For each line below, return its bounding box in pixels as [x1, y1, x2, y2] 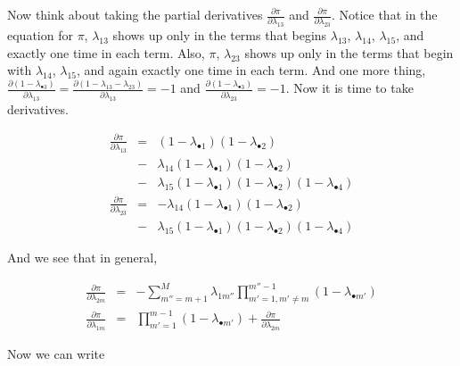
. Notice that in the [331, 5, 438, 23]
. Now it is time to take [285, 79, 414, 97]
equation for [7, 26, 73, 45]
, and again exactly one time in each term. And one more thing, [76, 61, 426, 79]
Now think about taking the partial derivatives [7, 5, 263, 23]
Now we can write [7, 344, 105, 362]
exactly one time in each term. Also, [7, 43, 205, 62]
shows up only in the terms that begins [112, 26, 327, 45]
